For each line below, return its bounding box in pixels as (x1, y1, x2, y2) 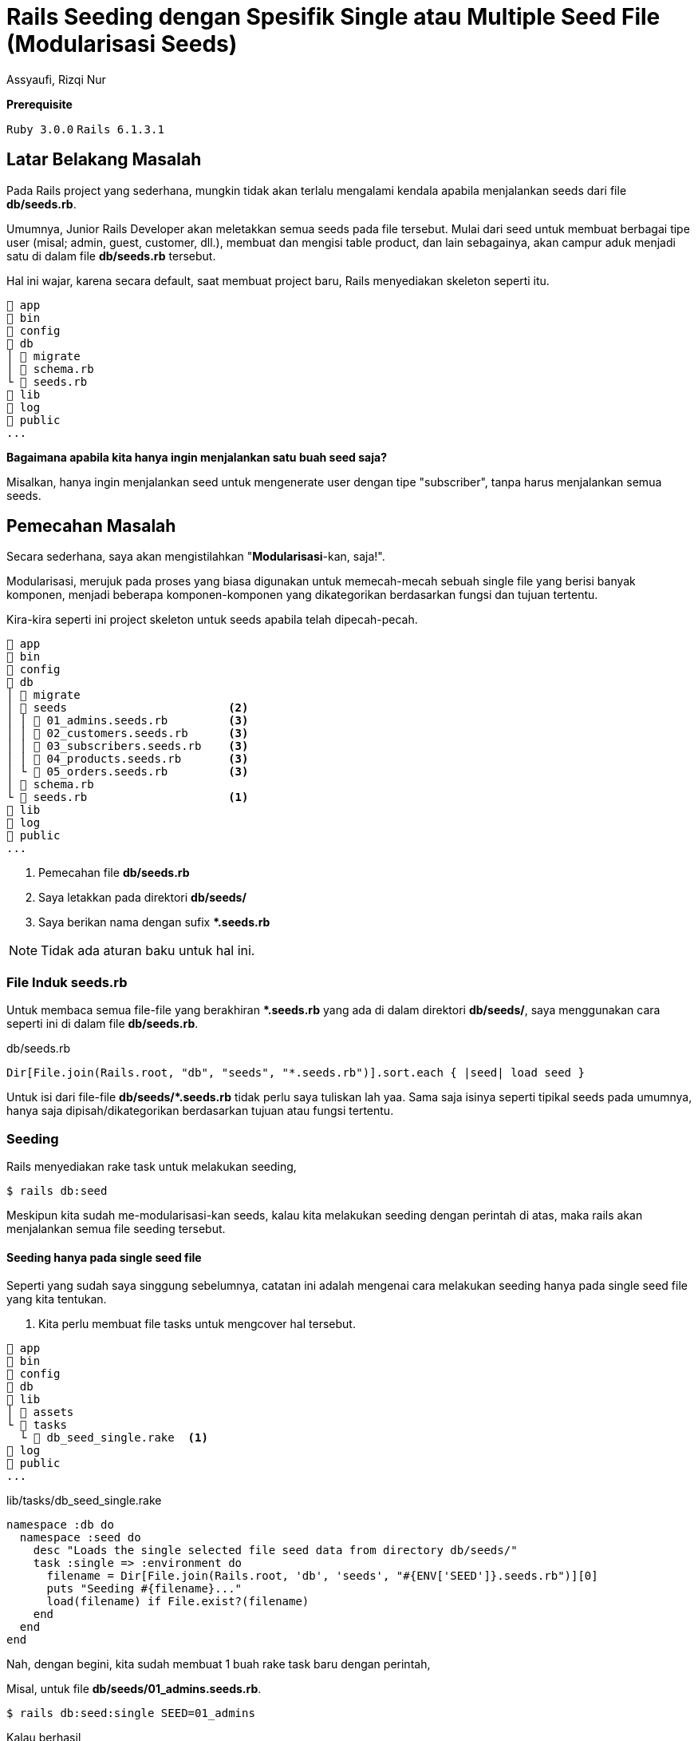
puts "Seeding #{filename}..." (46, 1582, 243, 1596)
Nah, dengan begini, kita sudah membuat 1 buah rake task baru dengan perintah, (6, 1657, 431, 1672)
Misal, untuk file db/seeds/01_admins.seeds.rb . (6, 1682, 262, 1696)
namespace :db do (6, 1518, 114, 1532)
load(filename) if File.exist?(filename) (46, 1595, 310, 1608)
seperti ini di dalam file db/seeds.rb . (6, 1017, 199, 1031)
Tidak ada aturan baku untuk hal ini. (41, 942, 255, 959)
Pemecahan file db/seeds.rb (38, 866, 190, 880)
